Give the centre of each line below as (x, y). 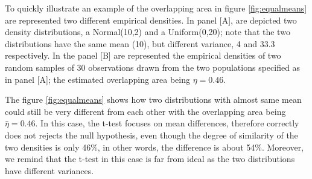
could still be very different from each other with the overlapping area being (145, 111)
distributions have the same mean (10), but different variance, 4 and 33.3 (140, 43)
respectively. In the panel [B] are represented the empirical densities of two (143, 55)
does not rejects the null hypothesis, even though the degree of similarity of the (151, 135)
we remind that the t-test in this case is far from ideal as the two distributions (150, 159)
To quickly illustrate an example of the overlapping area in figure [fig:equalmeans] (156, 8)
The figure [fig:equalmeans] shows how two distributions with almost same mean (153, 99)
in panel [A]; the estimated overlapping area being (98, 79)
